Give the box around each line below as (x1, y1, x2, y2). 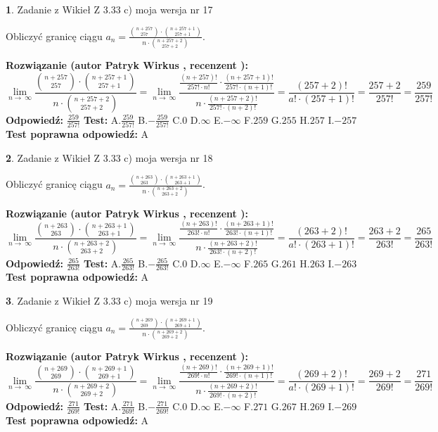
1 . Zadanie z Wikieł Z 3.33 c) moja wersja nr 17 (6, 2, 213, 16)
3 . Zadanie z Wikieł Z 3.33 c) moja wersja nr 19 (6, 293, 213, 307)
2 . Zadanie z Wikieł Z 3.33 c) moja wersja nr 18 (6, 150, 213, 165)
